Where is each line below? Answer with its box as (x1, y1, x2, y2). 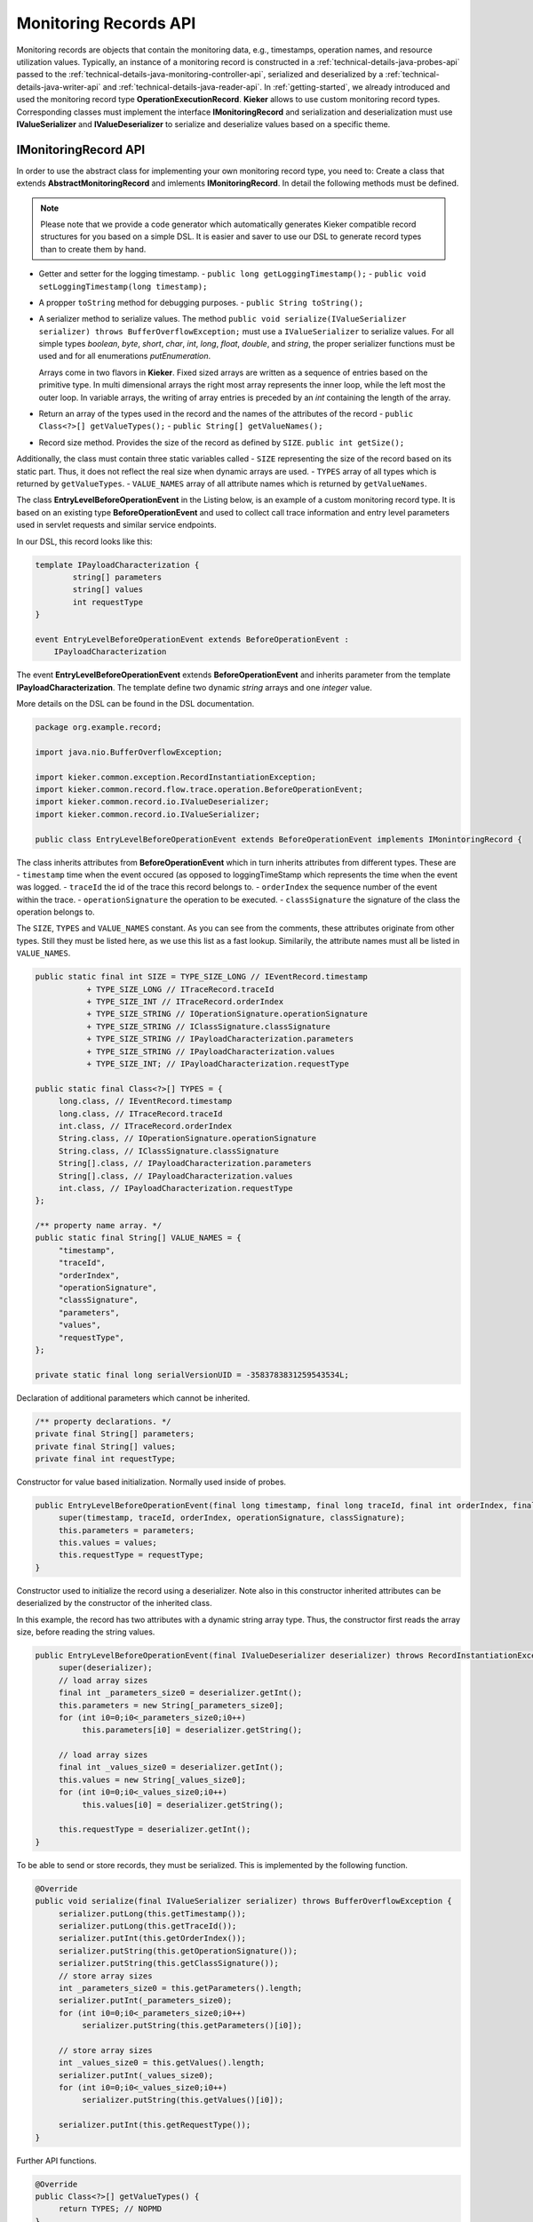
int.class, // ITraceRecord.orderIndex (58, 1121, 233, 1131)
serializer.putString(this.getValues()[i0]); (81, 2095, 284, 2106)
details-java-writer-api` (16, 81, 101, 92)
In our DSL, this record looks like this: (16, 536, 153, 547)
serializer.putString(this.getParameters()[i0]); (81, 2020, 303, 2031)
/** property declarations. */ (35, 1416, 172, 1427)
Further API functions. (16, 2155, 97, 2166)
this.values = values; (58, 1538, 157, 1548)
